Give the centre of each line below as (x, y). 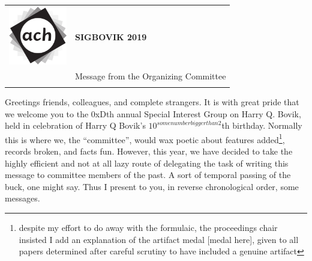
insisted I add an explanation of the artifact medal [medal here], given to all (159, 239)
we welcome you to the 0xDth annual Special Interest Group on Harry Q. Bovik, (153, 113)
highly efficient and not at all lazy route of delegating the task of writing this (147, 163)
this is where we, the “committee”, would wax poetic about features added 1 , (145, 138)
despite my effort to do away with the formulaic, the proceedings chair (148, 227)
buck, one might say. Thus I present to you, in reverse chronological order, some (152, 186)
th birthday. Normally (262, 125)
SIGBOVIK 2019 (111, 36)
